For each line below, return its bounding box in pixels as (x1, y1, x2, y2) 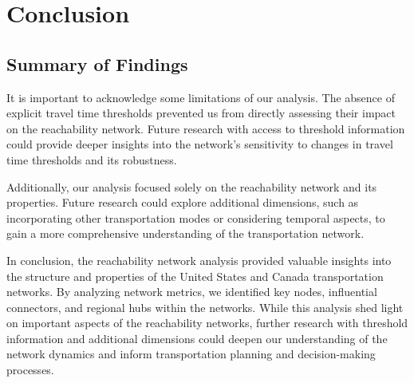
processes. (6, 361, 54, 378)
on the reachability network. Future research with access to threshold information (6, 120, 405, 136)
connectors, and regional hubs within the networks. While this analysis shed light (6, 298, 404, 315)
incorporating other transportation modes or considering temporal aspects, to (6, 209, 385, 226)
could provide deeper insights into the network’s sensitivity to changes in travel (6, 136, 393, 152)
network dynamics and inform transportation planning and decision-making (6, 345, 376, 362)
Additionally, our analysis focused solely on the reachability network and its (6, 178, 377, 195)
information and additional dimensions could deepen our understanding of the (6, 330, 388, 346)
